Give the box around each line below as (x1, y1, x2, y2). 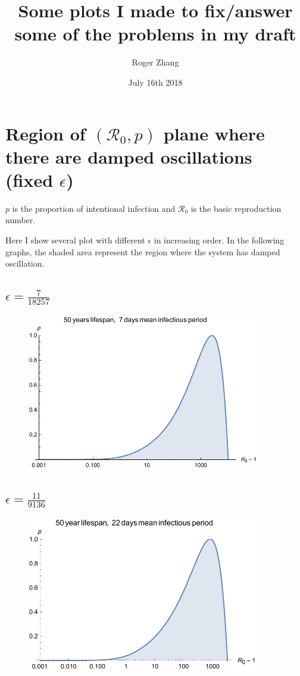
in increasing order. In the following (154, 234, 285, 246)
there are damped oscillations (5, 144, 252, 168)
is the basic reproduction (190, 202, 282, 214)
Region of (5, 121, 86, 145)
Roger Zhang (132, 56, 179, 68)
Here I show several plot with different (5, 234, 145, 246)
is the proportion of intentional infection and (12, 202, 176, 214)
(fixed (5, 167, 54, 192)
